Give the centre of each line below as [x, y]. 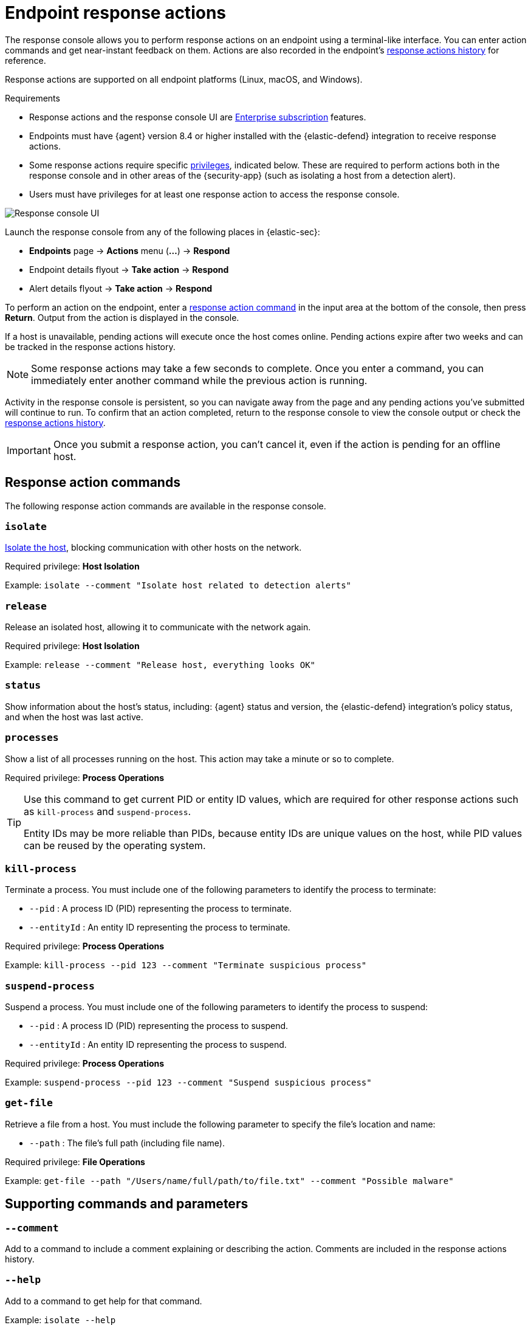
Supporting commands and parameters [127, 1204]
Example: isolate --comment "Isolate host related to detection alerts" [178, 585]
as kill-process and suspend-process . [108, 811]
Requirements [33, 98]
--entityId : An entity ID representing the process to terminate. [160, 927]
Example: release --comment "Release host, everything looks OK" [160, 665]
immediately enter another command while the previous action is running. [199, 380]
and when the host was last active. [74, 717]
